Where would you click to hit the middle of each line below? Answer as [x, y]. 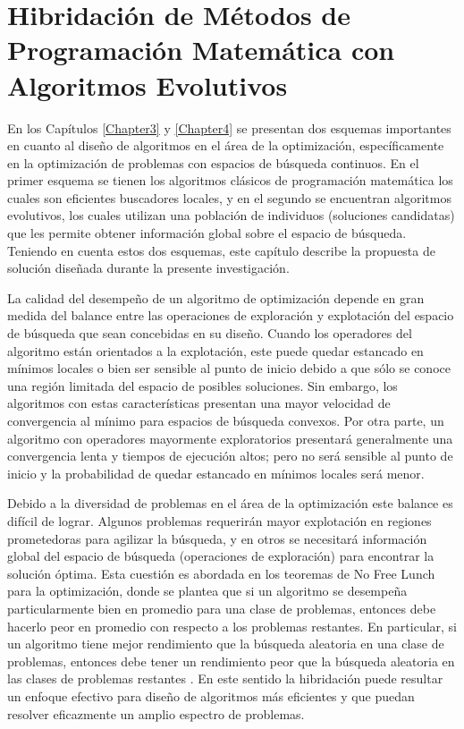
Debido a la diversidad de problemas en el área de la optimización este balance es [230, 503]
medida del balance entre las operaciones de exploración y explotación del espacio [231, 315]
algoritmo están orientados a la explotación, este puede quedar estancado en [215, 350]
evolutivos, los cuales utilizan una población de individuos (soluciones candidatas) [231, 215]
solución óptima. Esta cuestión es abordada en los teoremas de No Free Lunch [221, 573]
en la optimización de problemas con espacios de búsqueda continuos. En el [213, 162]
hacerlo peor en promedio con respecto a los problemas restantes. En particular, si [232, 626]
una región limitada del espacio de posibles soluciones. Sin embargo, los [202, 385]
